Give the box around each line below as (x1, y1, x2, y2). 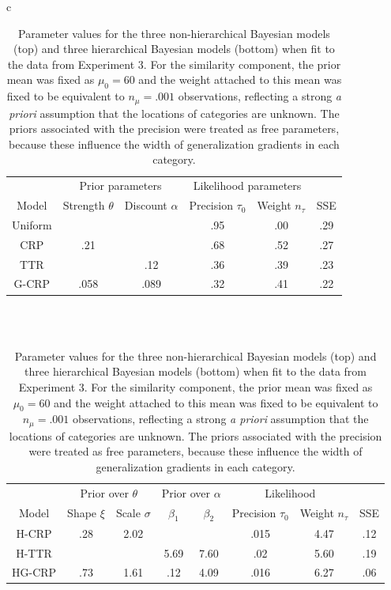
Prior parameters (79, 177, 162, 194)
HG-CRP (12, 564, 57, 581)
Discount (124, 197, 167, 214)
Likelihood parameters (193, 177, 302, 194)
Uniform (12, 216, 52, 233)
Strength (62, 197, 105, 214)
